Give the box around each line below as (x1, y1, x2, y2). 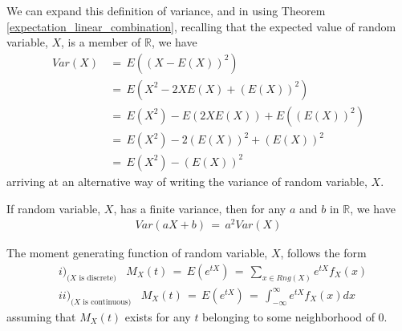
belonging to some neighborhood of (202, 308, 375, 325)
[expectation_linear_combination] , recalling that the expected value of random (6, 18, 396, 34)
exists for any (124, 308, 191, 325)
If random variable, (6, 200, 101, 216)
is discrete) (79, 273, 116, 282)
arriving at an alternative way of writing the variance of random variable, (6, 172, 367, 189)
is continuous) (83, 297, 132, 306)
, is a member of (61, 34, 141, 50)
